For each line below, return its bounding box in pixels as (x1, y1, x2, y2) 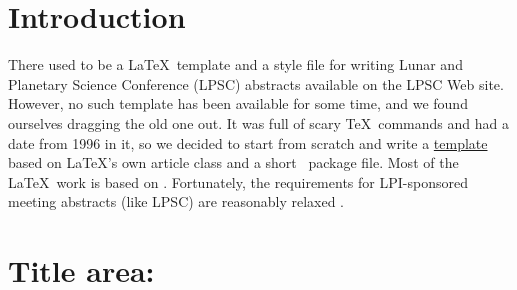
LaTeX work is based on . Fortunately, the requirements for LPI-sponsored (8, 171, 468, 192)
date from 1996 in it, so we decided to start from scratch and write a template (8, 132, 488, 153)
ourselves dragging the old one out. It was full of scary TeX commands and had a (8, 112, 509, 133)
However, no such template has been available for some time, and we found (8, 93, 468, 114)
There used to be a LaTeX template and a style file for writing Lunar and (8, 54, 463, 75)
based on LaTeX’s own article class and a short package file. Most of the (8, 152, 459, 173)
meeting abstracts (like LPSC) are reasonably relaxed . (8, 191, 344, 212)
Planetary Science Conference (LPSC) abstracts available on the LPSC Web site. (8, 73, 504, 94)
